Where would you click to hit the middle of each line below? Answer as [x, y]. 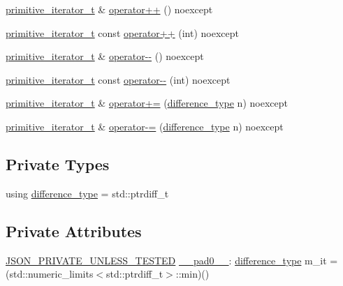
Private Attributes [74, 231]
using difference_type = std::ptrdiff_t [87, 193]
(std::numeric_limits [50, 274]
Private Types [58, 164]
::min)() [192, 274]
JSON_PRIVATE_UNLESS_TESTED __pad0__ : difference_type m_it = [172, 260]
